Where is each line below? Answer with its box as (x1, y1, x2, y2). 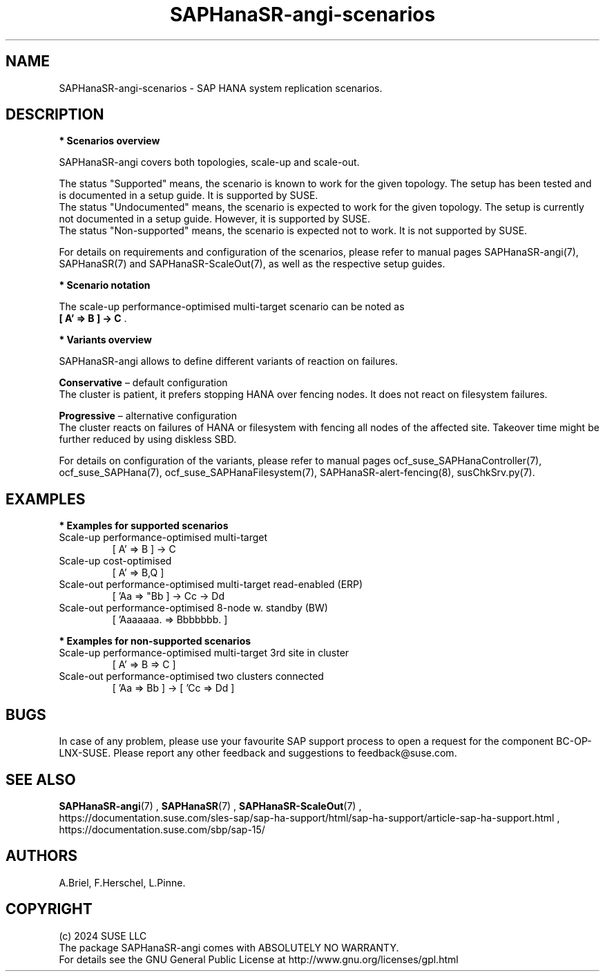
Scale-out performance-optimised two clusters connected (59, 670, 324, 683)
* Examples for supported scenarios (59, 520, 229, 532)
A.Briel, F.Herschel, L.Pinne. (59, 876, 186, 889)
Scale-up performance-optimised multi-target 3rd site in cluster (59, 647, 349, 659)
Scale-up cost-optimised (59, 555, 172, 567)
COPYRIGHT (6, 900, 93, 918)
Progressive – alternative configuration (59, 410, 238, 422)
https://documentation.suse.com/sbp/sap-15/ (59, 823, 265, 835)
